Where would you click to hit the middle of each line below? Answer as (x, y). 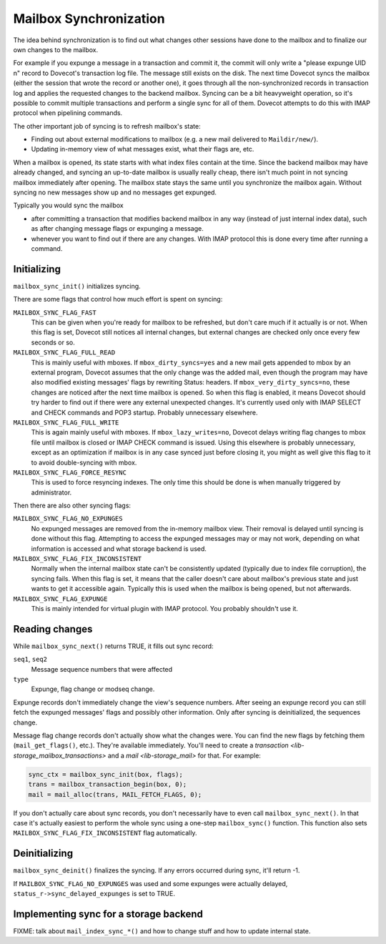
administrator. (51, 492)
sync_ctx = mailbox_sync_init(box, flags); (106, 774)
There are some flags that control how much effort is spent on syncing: (118, 299)
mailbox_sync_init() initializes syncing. (77, 286)
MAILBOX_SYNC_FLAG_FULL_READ (64, 353)
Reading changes (53, 629)
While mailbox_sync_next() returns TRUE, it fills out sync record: (113, 646)
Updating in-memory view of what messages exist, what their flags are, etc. (143, 149)
